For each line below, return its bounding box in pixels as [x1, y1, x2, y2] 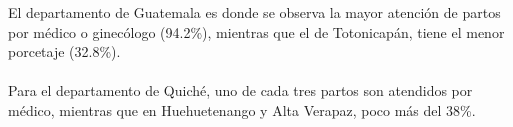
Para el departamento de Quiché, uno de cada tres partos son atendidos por [8, 80, 473, 101]
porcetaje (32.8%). [8, 41, 121, 62]
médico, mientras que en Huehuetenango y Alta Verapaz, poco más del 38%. [8, 99, 476, 120]
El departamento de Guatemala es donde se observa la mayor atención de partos [8, 2, 501, 22]
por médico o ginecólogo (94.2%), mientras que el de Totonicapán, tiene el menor [8, 21, 505, 42]
